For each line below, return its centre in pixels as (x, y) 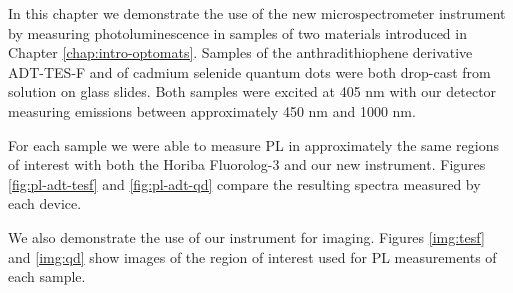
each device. (45, 203)
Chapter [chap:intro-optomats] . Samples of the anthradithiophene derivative (240, 52)
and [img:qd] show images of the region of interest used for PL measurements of (252, 256)
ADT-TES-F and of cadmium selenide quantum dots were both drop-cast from (249, 71)
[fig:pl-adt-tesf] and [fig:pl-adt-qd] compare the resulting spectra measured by (244, 183)
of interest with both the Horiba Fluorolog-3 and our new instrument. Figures (247, 164)
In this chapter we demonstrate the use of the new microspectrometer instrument (257, 13)
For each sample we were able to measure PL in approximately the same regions (254, 144)
